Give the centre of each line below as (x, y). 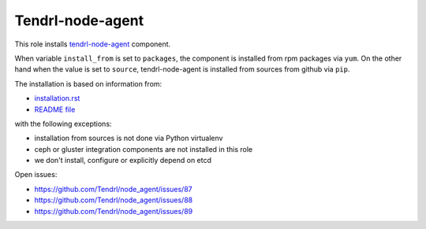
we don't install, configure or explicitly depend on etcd (123, 161)
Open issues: (36, 175)
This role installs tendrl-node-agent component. (93, 44)
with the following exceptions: (63, 124)
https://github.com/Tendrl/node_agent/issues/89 (114, 211)
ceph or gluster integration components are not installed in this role (144, 149)
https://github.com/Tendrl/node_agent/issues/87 (113, 189)
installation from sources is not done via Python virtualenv (129, 139)
